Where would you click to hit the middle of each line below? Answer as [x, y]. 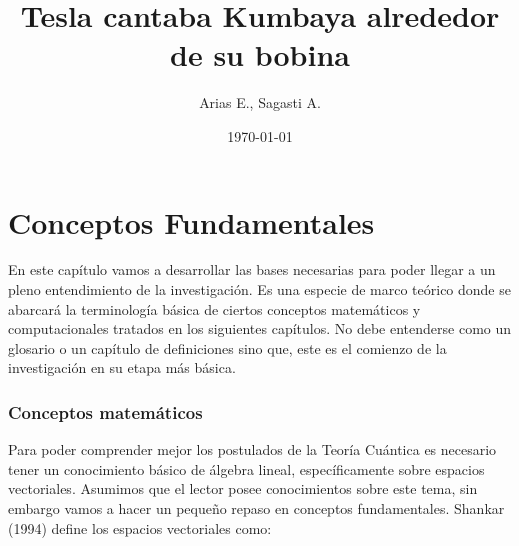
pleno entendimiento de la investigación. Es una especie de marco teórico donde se [259, 289]
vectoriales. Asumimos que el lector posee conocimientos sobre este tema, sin [243, 488]
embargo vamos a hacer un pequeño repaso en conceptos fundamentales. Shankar [256, 508]
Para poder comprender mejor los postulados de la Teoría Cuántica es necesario [252, 449]
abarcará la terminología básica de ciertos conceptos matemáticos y [214, 308]
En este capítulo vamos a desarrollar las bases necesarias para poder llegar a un [252, 269]
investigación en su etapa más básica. [122, 367]
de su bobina [260, 54]
